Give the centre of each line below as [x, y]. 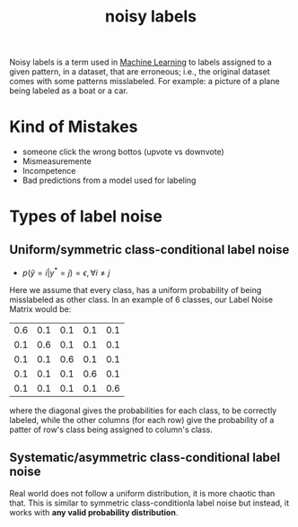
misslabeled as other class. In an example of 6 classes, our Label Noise [141, 299]
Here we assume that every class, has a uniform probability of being [136, 289]
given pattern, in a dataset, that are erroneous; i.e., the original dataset [140, 72]
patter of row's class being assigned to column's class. [111, 429]
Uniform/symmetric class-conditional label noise [149, 250]
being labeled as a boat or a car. [69, 91]
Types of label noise [86, 216]
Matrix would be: [40, 309]
